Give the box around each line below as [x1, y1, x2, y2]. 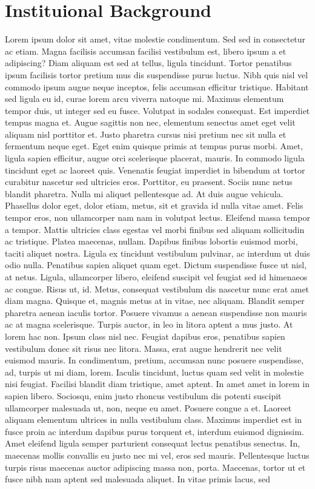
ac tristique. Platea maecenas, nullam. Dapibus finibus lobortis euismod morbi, [5, 235, 298, 248]
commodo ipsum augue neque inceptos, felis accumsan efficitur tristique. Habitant [5, 80, 309, 93]
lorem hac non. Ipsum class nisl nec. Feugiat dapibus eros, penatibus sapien [5, 329, 285, 342]
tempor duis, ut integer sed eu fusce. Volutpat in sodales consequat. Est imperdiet [5, 104, 310, 116]
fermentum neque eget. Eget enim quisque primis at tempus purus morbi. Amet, [5, 140, 303, 152]
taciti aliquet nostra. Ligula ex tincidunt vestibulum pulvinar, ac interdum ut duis [5, 246, 310, 259]
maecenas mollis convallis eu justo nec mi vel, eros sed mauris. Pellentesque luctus [5, 448, 310, 461]
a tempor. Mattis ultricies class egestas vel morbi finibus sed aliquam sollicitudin [5, 223, 305, 235]
